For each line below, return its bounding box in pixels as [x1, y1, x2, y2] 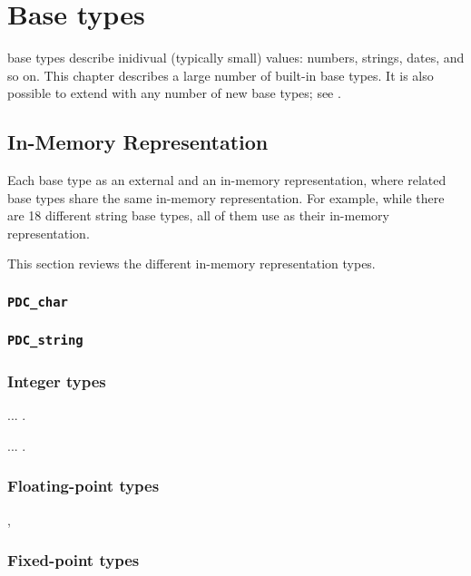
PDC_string [7, 333, 83, 348]
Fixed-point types [7, 549, 140, 571]
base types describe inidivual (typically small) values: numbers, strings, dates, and [7, 48, 465, 67]
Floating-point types [7, 474, 160, 497]
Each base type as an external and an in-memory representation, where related [7, 171, 446, 190]
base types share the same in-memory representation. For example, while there [7, 188, 445, 207]
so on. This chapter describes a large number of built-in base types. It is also [7, 65, 434, 84]
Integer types [7, 369, 106, 392]
